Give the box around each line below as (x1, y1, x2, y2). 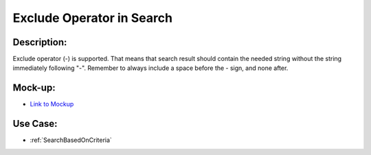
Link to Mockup (30, 100, 74, 108)
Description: (12, 36, 67, 48)
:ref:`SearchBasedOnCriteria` (30, 136, 113, 144)
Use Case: (12, 118, 58, 130)
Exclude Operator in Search (12, 10, 173, 25)
